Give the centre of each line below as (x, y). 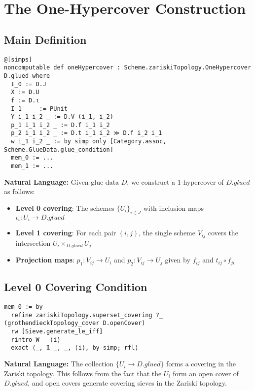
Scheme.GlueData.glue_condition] (59, 149)
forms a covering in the (201, 364)
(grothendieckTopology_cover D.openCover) (75, 323)
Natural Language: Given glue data (62, 181)
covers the (223, 233)
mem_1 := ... (32, 166)
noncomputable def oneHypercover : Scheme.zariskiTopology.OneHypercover (128, 68)
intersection (33, 243)
